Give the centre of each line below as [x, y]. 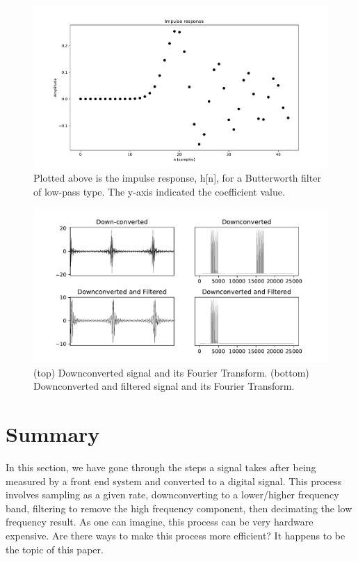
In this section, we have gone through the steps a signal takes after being [161, 467]
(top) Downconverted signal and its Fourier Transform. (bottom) [171, 372]
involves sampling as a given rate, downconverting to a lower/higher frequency [172, 495]
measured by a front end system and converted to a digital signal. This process [174, 481]
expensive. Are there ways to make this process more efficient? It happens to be [176, 535]
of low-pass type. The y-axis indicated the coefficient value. [159, 191]
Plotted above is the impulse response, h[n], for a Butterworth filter [177, 178]
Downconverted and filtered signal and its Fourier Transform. [164, 386]
